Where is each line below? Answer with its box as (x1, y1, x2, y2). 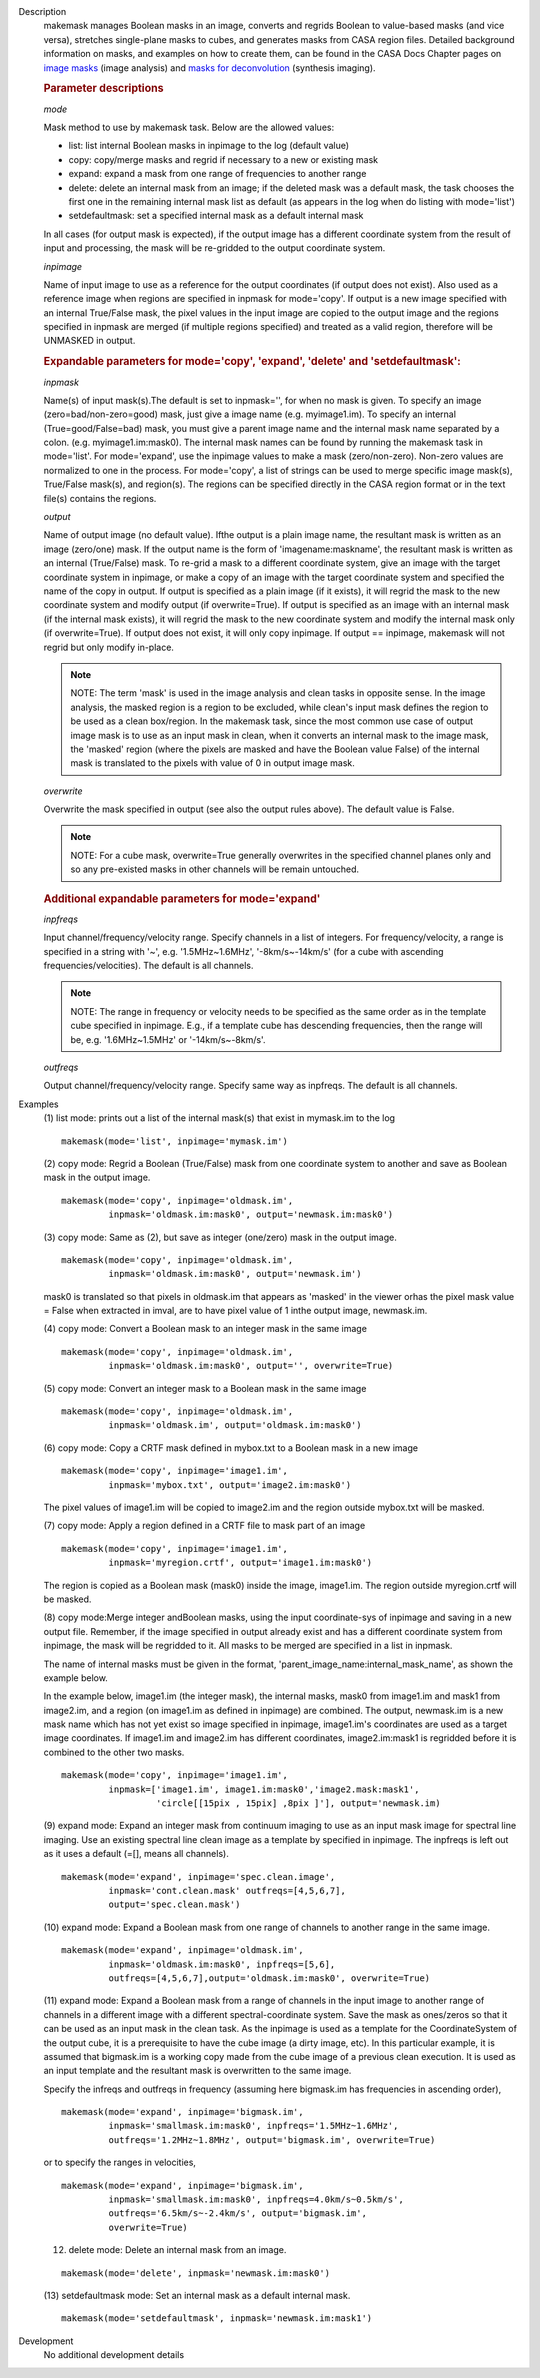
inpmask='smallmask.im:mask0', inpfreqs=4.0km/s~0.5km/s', (108, 2194, 404, 2205)
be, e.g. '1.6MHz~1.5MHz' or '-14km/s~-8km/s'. (70, 1033, 266, 1045)
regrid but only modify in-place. (43, 641, 175, 653)
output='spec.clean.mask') (108, 1899, 241, 1910)
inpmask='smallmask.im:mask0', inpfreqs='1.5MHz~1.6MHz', (108, 2120, 399, 2132)
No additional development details (43, 2349, 185, 2361)
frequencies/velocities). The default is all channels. (43, 960, 254, 972)
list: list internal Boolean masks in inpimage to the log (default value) (68, 140, 350, 152)
